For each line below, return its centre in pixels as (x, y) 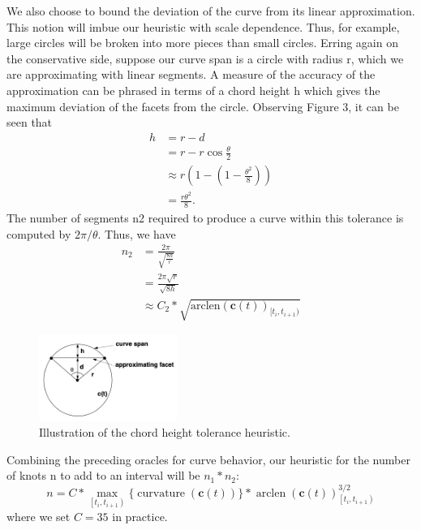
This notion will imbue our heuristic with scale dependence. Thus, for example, (203, 26)
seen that (30, 122)
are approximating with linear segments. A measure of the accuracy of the (191, 74)
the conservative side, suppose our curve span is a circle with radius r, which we (205, 58)
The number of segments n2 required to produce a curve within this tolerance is (205, 218)
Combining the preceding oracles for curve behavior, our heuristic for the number (208, 459)
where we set (39, 516)
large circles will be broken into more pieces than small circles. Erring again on (202, 43)
